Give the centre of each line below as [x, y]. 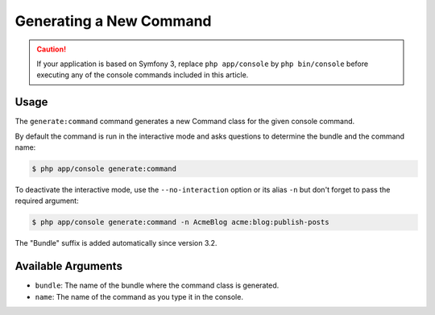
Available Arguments [68, 266]
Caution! [52, 49]
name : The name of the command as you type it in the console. [139, 296]
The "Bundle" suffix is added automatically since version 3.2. [116, 243]
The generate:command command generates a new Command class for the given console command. [185, 122]
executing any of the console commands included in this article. [143, 75]
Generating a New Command [113, 21]
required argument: [47, 201]
